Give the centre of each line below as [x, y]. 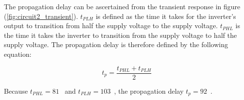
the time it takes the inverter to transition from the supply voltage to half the [121, 35]
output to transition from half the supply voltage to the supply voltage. [111, 25]
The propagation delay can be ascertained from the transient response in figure [122, 6]
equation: [18, 54]
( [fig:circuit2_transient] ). [41, 16]
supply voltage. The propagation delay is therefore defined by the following [116, 44]
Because [16, 91]
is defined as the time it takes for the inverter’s [166, 16]
